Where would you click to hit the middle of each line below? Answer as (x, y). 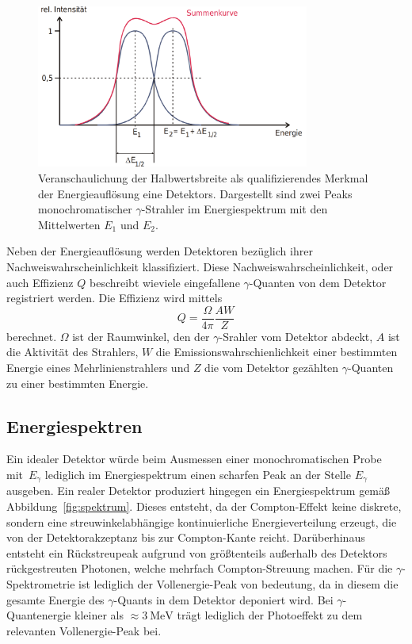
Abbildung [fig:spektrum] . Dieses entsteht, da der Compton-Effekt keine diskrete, (204, 506)
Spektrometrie (41, 583)
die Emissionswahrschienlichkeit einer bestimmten (277, 352)
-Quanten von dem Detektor (318, 282)
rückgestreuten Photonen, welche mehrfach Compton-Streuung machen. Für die (200, 568)
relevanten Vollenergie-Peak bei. (84, 630)
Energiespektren (74, 425)
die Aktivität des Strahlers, (72, 352)
